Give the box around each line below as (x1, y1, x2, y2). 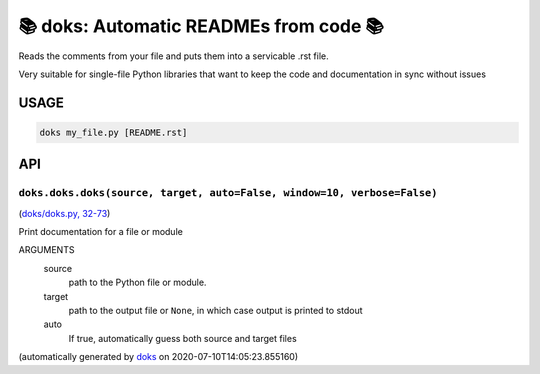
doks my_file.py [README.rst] (39, 126, 188, 138)
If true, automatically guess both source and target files (68, 332, 297, 344)
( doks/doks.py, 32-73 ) (18, 207, 111, 219)
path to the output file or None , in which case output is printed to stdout (68, 305, 364, 317)
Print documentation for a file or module (18, 226, 184, 238)
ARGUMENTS (18, 244, 75, 256)
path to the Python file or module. (68, 276, 207, 289)
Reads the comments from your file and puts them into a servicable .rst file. (18, 50, 329, 62)
